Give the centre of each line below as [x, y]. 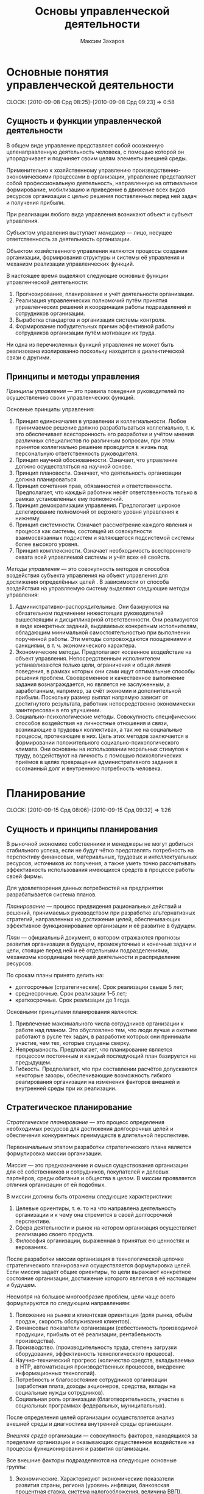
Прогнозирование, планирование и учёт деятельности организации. [104, 294]
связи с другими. [29, 357]
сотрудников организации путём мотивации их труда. [86, 333]
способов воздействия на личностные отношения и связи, [92, 723]
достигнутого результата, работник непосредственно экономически [105, 704]
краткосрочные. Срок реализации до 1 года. [73, 1000]
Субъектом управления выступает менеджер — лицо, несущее [89, 232]
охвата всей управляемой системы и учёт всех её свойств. [93, 557]
